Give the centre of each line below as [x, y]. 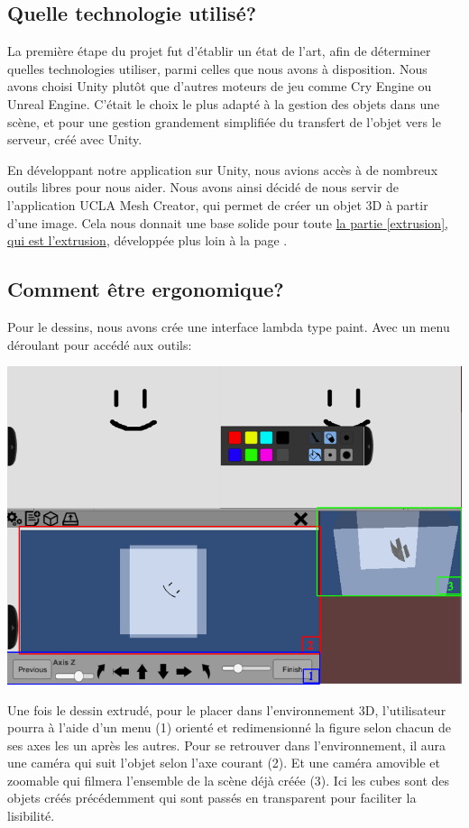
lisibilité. [31, 816]
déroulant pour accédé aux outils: [100, 344]
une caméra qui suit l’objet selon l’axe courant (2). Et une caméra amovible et [224, 763]
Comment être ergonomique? [146, 289]
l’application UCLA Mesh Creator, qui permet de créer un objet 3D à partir [218, 204]
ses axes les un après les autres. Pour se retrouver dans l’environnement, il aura [227, 745]
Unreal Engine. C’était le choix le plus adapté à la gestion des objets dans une [224, 103]
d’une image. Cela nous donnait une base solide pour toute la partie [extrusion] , [228, 222]
